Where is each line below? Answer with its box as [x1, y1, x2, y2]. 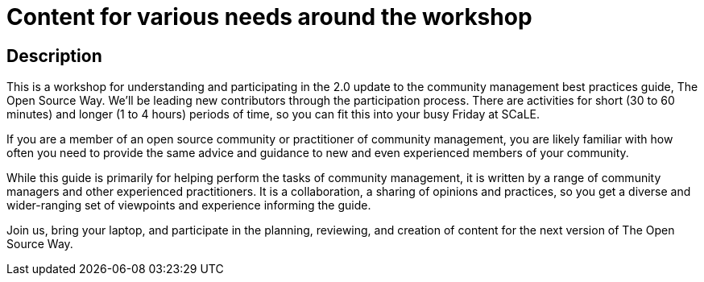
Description [6, 45, 102, 66]
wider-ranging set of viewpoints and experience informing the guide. [6, 198, 371, 213]
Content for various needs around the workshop [6, 3, 532, 31]
